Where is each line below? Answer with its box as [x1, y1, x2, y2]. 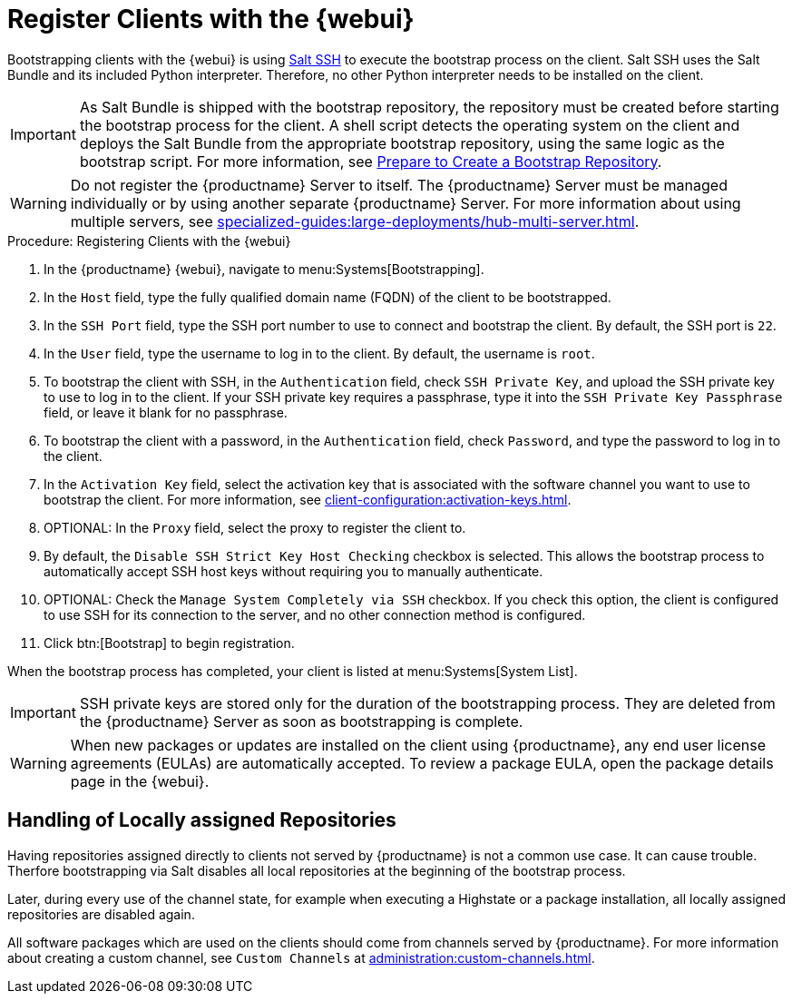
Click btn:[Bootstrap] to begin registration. [44, 634, 295, 651]
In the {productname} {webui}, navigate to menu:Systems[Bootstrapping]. [44, 260, 484, 277]
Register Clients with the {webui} [7, 4, 415, 34]
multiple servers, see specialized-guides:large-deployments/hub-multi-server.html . [70, 211, 640, 231]
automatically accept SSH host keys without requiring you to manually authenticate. [44, 563, 543, 579]
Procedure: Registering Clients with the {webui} [7, 232, 291, 249]
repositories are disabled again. [7, 906, 195, 922]
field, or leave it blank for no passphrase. [44, 404, 288, 420]
